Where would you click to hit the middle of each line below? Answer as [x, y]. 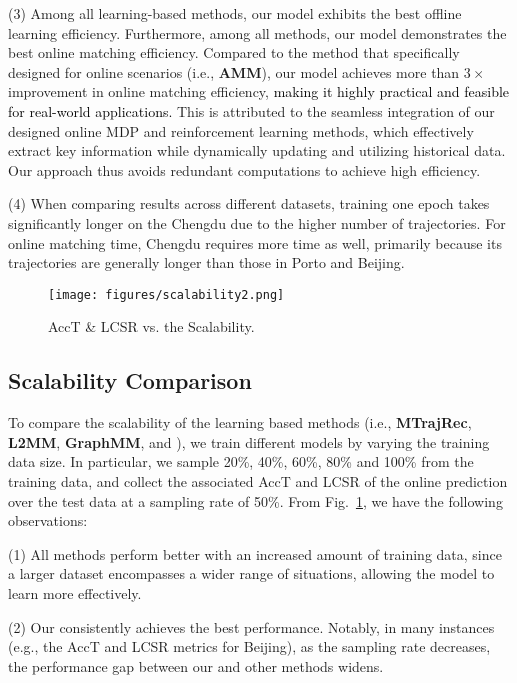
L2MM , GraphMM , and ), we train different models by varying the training [249, 441]
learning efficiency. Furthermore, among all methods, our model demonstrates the [257, 32]
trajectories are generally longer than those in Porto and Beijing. [206, 262]
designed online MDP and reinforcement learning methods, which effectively [241, 130]
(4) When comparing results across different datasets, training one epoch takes [249, 203]
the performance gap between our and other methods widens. [196, 665]
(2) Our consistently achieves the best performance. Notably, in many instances [251, 626]
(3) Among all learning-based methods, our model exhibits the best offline [235, 13]
